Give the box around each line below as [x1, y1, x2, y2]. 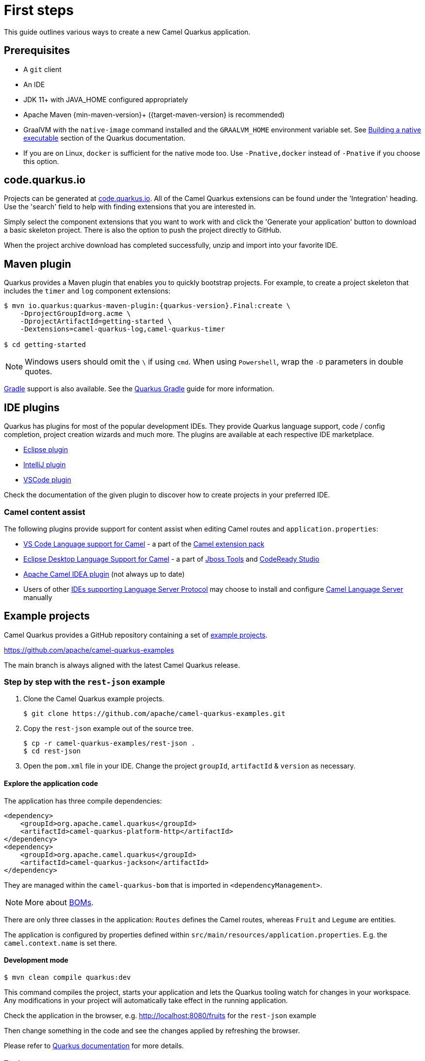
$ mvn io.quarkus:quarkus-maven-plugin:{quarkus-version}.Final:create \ [4, 302, 291, 310]
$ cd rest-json [23, 747, 81, 755]
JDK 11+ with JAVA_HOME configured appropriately [23, 95, 188, 104]
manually [23, 593, 52, 602]
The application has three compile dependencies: [4, 796, 162, 805]
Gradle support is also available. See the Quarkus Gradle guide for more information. [4, 384, 274, 393]
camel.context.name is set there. [4, 938, 117, 947]
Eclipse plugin [23, 445, 68, 454]
